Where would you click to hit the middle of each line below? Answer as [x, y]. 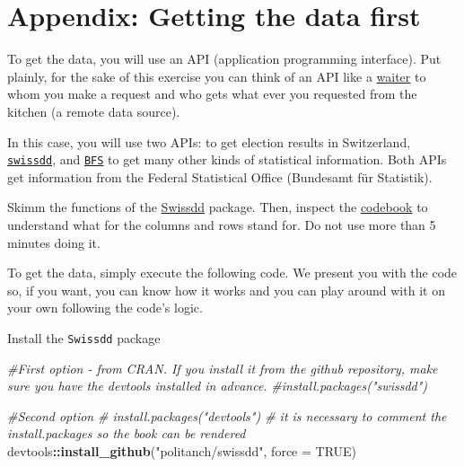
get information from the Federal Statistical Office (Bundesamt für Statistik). [220, 176]
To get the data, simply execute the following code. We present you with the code [232, 273]
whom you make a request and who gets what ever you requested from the [212, 94]
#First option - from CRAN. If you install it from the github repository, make [223, 368]
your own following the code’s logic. [105, 308]
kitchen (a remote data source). [94, 111]
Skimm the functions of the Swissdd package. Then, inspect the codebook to [218, 207]
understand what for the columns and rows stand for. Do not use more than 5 [222, 224]
